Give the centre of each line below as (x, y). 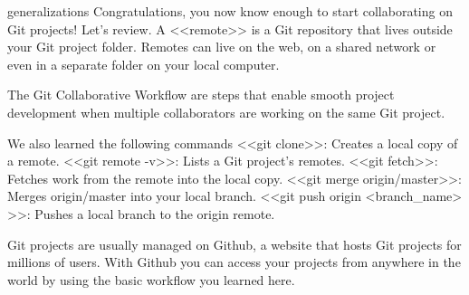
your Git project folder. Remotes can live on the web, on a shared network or (222, 47)
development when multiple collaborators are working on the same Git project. (226, 112)
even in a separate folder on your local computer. (144, 64)
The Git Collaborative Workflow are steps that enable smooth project (201, 95)
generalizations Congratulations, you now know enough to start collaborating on (230, 11)
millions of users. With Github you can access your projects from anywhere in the (234, 262)
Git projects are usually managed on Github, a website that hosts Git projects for (234, 244)
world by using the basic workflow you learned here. (151, 279)
